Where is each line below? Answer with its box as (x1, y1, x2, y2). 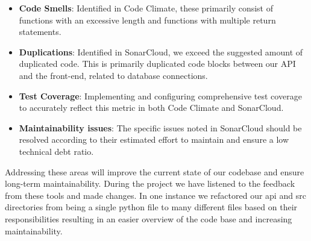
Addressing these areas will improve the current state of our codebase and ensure (5, 165, 304, 178)
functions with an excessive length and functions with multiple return (19, 13, 276, 26)
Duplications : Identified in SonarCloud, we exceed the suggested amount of (19, 45, 303, 58)
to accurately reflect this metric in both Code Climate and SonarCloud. (19, 101, 284, 114)
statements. (19, 25, 61, 38)
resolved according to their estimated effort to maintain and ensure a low (19, 133, 289, 146)
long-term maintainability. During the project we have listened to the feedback (5, 177, 295, 190)
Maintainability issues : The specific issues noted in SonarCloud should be (19, 121, 302, 134)
